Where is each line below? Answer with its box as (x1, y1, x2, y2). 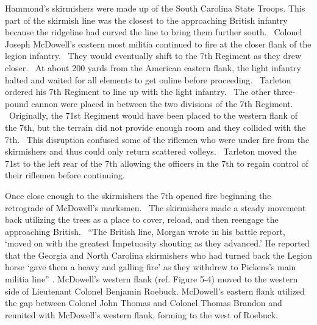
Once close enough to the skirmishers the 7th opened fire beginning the (5, 189, 271, 201)
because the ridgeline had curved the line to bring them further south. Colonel (5, 26, 302, 38)
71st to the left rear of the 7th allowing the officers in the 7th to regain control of (5, 156, 308, 169)
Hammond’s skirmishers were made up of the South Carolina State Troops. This (5, 2, 305, 14)
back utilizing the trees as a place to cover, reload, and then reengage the (5, 213, 279, 226)
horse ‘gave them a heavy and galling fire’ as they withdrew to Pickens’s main (5, 260, 296, 273)
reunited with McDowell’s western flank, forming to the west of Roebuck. (5, 308, 278, 321)
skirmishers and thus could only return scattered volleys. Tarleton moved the (5, 145, 297, 158)
